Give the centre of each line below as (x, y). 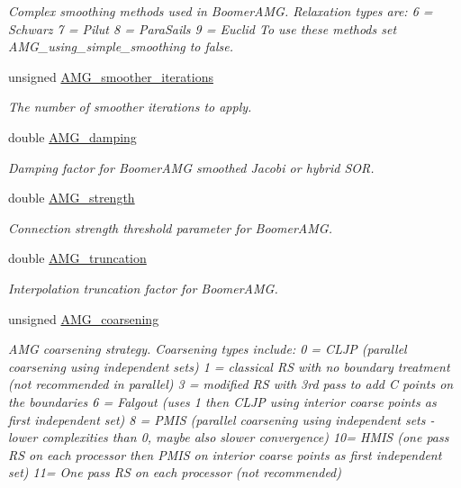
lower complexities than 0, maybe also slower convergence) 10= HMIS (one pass (229, 437)
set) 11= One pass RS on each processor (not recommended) (175, 472)
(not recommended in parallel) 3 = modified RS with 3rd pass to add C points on (231, 384)
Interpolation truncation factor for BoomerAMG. (143, 288)
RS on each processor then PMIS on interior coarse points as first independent (225, 454)
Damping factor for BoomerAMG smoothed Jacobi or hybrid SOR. (191, 167)
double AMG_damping (72, 136)
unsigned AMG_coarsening (84, 318)
